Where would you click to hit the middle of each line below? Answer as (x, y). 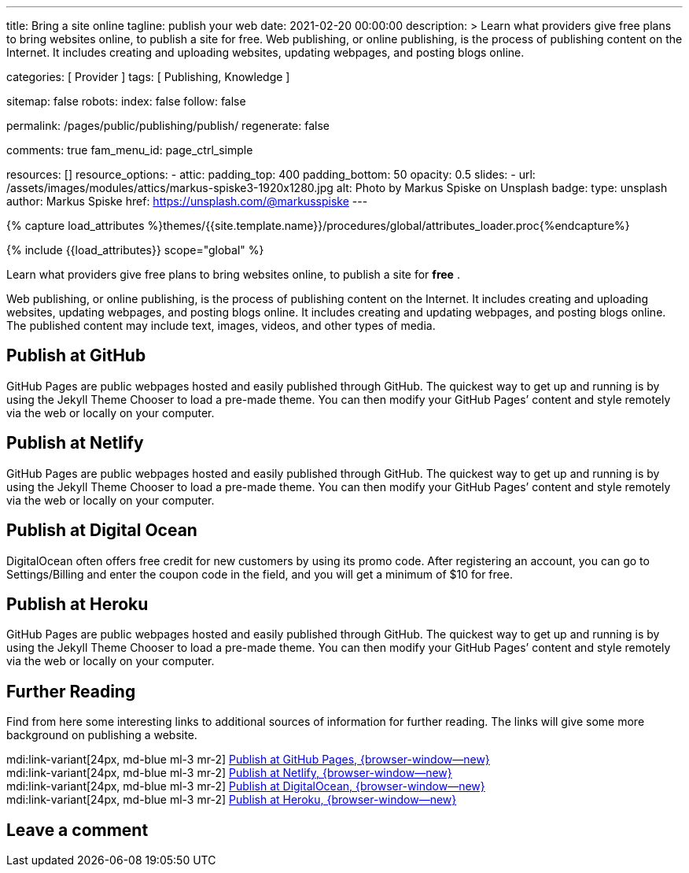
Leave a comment (77, 830)
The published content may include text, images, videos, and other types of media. (221, 326)
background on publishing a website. (102, 735)
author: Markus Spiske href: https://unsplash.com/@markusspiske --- (187, 201)
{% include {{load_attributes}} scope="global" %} (135, 250)
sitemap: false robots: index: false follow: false (126, 101)
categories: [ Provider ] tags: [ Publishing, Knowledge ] (148, 77)
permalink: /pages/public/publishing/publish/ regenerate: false (168, 126)
